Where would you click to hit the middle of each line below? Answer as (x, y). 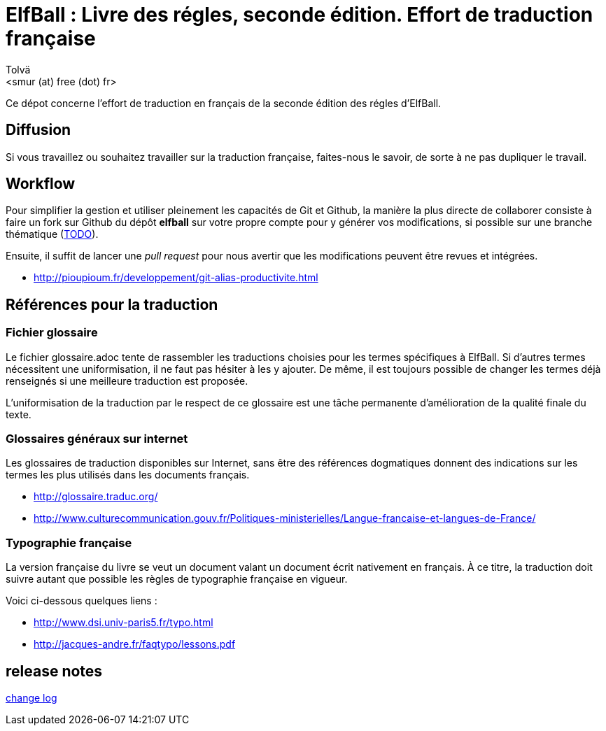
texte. (19, 414)
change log (31, 698)
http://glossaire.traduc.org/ (96, 497)
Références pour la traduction (112, 304)
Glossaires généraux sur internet (97, 439)
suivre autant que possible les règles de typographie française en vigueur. (177, 579)
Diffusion (38, 130)
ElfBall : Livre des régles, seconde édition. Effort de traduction (300, 15)
